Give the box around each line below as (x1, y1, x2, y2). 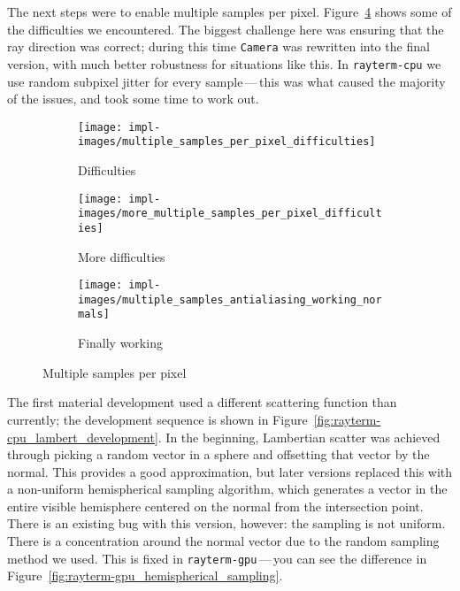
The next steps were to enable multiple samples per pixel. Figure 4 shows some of (7, 3, 452, 20)
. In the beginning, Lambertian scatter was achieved (157, 427, 441, 446)
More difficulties (78, 247, 165, 265)
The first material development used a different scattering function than (7, 393, 397, 411)
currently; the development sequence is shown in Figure (7, 410, 308, 428)
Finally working (78, 334, 163, 352)
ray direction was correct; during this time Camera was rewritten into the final (7, 37, 430, 56)
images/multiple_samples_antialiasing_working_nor (78, 293, 382, 306)
